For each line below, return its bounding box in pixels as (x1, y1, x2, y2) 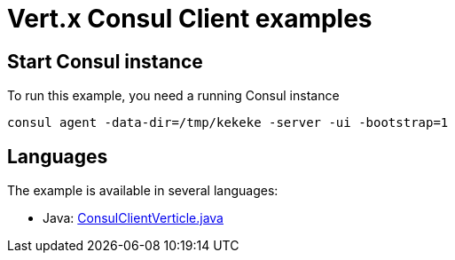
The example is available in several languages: (7, 183, 278, 199)
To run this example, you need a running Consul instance (7, 88, 340, 104)
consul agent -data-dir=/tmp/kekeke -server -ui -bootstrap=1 (7, 115, 449, 130)
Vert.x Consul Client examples (7, 4, 373, 34)
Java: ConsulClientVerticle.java (43, 210, 224, 226)
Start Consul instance (7, 50, 203, 73)
